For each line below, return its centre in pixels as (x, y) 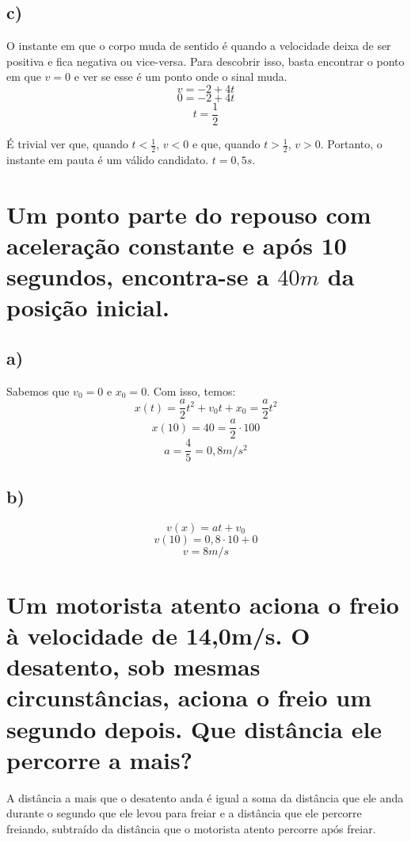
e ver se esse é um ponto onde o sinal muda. (181, 77)
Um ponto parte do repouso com (189, 214)
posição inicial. (88, 307)
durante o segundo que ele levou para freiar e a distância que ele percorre (184, 813)
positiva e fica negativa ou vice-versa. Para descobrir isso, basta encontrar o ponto (205, 61)
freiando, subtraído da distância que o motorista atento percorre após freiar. (191, 828)
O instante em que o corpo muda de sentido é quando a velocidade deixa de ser (199, 46)
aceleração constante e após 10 (177, 245)
